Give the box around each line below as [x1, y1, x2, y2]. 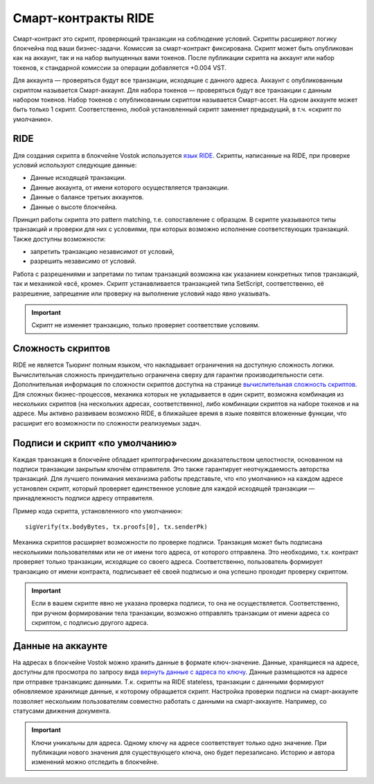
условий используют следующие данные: [12, 161, 137, 169]
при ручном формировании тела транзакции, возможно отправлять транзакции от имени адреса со [31, 609, 330, 617]
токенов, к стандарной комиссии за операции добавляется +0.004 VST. [12, 63, 226, 72]
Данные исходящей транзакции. [30, 174, 126, 182]
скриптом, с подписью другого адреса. [31, 619, 149, 627]
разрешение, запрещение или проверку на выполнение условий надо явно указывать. [12, 289, 271, 298]
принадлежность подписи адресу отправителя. [12, 494, 154, 502]
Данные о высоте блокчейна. [30, 203, 118, 211]
